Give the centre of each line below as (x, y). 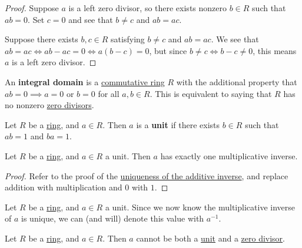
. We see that (235, 39)
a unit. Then (128, 155)
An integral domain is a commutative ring (85, 81)
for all (109, 93)
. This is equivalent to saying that (211, 93)
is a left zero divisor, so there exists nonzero (148, 8)
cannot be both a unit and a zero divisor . (210, 238)
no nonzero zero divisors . (49, 105)
